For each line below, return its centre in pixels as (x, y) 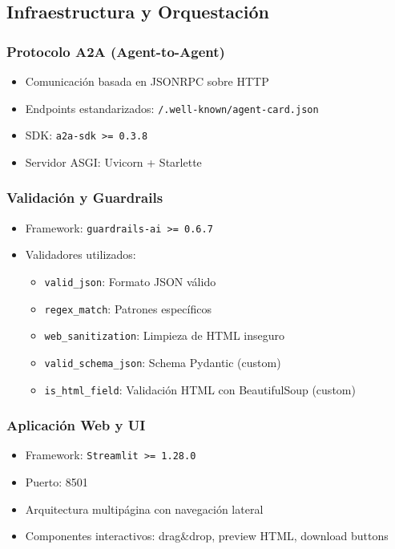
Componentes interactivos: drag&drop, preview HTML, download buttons (207, 536)
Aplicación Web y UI (76, 425)
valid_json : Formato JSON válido (130, 281)
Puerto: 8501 (56, 482)
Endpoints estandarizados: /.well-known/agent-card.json (172, 108)
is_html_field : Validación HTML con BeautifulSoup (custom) (200, 389)
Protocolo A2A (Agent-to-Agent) (116, 51)
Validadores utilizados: (81, 254)
